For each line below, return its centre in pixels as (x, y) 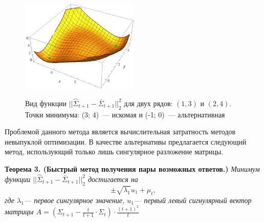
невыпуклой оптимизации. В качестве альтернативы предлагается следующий (126, 141)
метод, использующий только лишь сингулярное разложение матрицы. (114, 152)
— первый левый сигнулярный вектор (193, 200)
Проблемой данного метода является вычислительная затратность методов (120, 132)
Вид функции (46, 103)
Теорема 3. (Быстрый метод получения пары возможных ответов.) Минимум (132, 169)
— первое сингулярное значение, (74, 200)
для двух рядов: (148, 103)
